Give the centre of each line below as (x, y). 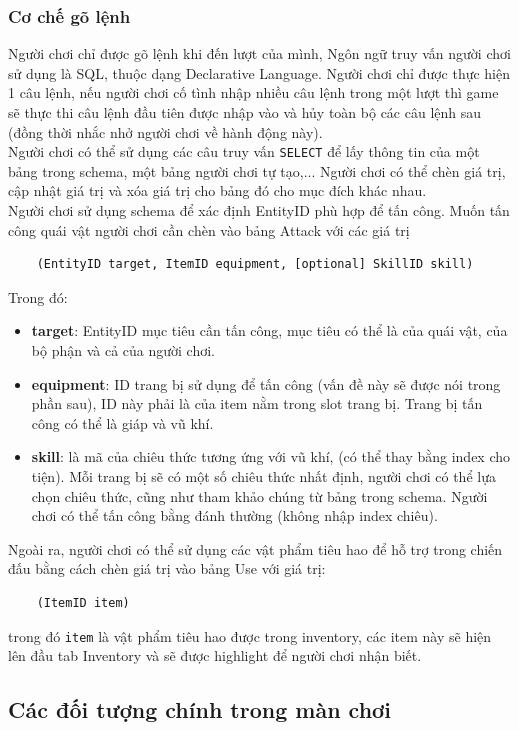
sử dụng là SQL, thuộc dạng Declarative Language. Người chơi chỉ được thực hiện (259, 72)
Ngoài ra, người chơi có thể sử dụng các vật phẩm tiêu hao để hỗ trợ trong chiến (255, 548)
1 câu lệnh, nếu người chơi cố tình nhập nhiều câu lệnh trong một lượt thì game (253, 92)
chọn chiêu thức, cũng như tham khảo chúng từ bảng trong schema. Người (259, 495)
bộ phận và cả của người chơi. (123, 350)
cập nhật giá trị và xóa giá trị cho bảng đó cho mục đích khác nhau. (217, 190)
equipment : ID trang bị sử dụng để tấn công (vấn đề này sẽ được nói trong (266, 383)
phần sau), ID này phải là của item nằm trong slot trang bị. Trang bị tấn (257, 403)
